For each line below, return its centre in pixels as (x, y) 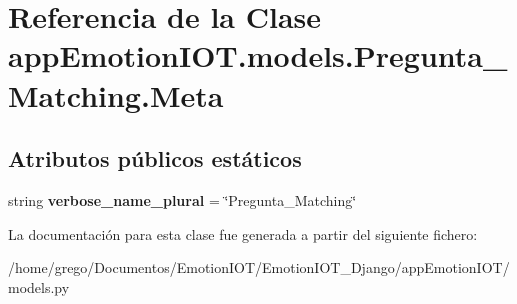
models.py (39, 286)
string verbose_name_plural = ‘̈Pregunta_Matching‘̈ (182, 199)
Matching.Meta (116, 94)
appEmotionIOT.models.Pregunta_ (258, 55)
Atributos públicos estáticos (155, 158)
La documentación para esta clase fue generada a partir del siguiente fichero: (243, 233)
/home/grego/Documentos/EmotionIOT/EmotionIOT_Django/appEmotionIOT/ (259, 267)
